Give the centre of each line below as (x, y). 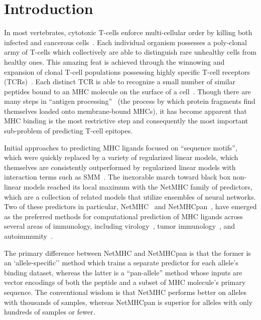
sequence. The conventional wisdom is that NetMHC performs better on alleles (125, 292)
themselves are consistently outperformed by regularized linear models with (120, 167)
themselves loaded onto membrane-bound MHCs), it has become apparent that (125, 111)
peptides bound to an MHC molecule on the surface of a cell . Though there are (127, 91)
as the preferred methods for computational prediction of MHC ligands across (123, 216)
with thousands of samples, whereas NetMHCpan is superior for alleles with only (128, 302)
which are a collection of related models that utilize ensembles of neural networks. (130, 196)
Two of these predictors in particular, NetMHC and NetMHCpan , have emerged (130, 206)
